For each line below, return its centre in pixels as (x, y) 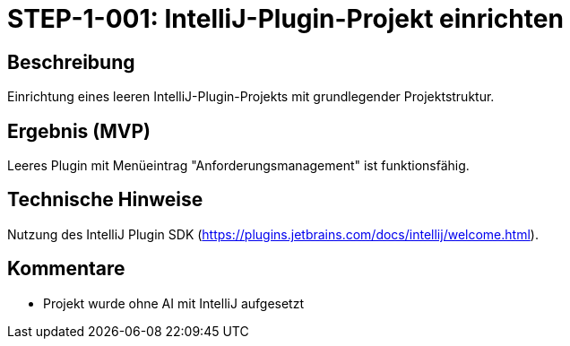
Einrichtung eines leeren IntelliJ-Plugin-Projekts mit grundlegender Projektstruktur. (251, 97)
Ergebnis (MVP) (79, 131)
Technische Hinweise (105, 200)
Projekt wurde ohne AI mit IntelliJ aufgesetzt (173, 303)
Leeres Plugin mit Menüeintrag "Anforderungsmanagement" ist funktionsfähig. (238, 166)
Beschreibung (71, 62)
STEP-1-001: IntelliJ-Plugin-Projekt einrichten (285, 19)
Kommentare (66, 269)
